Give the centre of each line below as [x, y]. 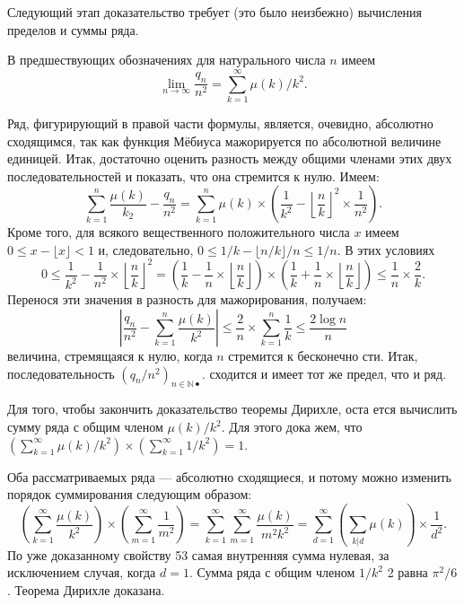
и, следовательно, [146, 249]
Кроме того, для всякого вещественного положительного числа [179, 232]
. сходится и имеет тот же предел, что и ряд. [324, 373]
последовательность [61, 373]
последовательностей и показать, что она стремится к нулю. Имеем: [193, 175]
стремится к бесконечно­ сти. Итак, [323, 356]
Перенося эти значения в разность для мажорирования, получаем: [187, 299]
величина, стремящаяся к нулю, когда [110, 356]
